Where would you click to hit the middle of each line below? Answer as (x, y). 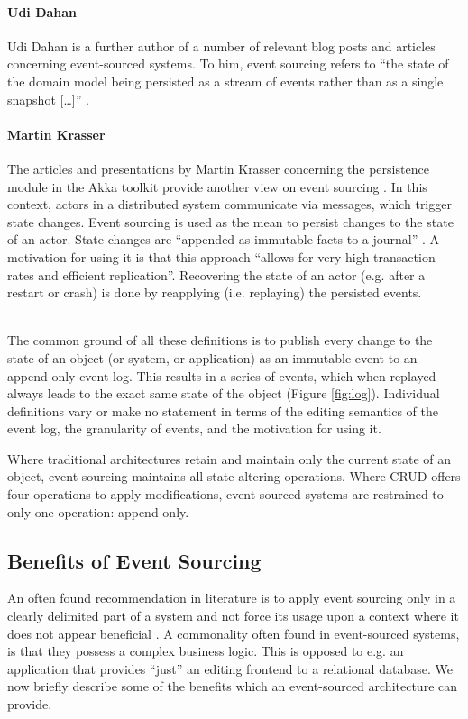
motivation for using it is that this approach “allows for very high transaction (221, 256)
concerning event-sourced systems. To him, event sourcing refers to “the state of (228, 64)
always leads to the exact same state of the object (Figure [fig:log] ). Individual (224, 393)
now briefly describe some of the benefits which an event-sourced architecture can (233, 686)
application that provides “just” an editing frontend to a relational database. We (230, 668)
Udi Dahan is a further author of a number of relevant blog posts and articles (221, 46)
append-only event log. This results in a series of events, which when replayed (222, 375)
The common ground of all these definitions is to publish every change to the (220, 340)
